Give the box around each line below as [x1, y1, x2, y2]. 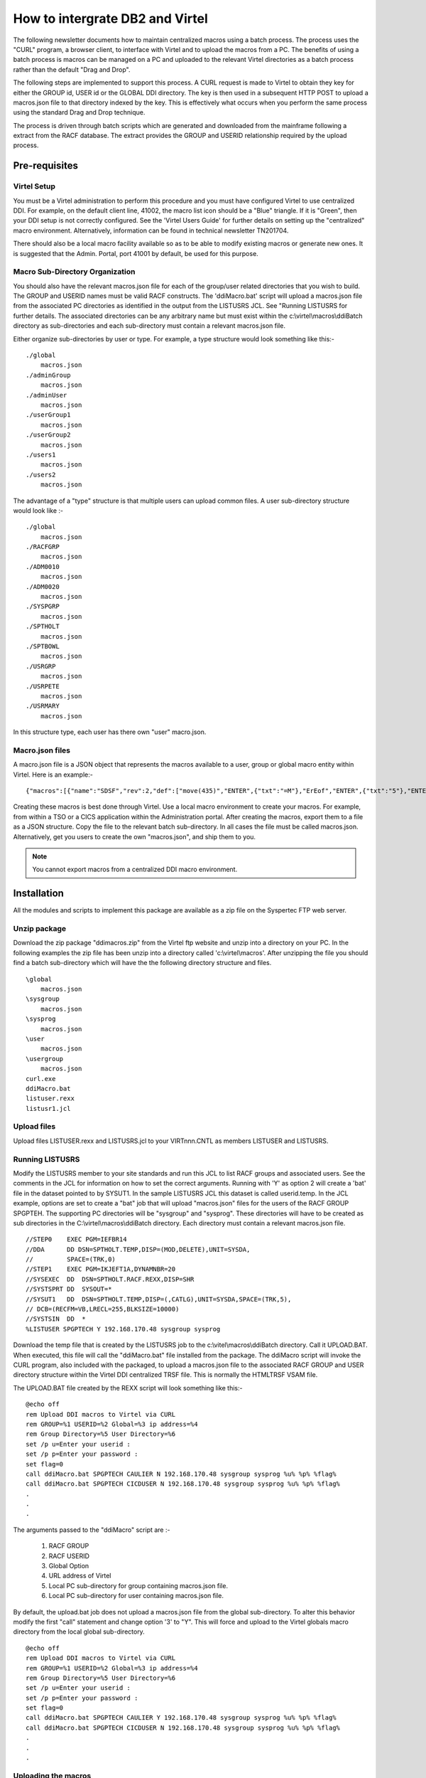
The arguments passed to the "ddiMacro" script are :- [13, 1526, 170, 1534]
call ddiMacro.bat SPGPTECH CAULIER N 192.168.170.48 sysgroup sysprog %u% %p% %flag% [26, 1469, 337, 1478]
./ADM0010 [26, 563, 60, 570]
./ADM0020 [26, 582, 60, 590]
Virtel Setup [13, 181, 56, 191]
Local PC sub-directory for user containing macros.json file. [48, 1592, 224, 1600]
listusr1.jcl [26, 1104, 71, 1112]
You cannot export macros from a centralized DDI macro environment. [32, 865, 238, 874]
